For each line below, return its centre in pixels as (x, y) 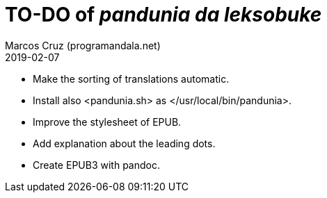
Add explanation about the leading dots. (124, 143)
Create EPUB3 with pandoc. (96, 165)
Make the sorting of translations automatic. (131, 79)
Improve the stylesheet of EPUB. (107, 122)
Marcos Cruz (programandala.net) (83, 45)
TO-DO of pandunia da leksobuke (163, 15)
